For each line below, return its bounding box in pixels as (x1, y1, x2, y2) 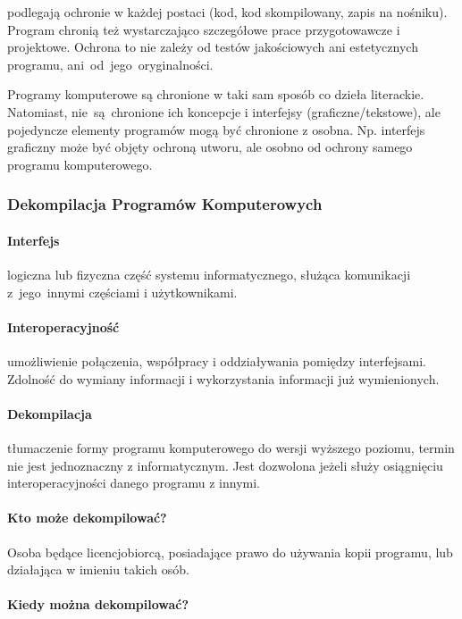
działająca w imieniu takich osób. (7, 560, 189, 579)
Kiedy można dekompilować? (7, 595, 189, 614)
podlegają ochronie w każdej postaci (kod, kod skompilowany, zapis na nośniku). (7, 3, 448, 21)
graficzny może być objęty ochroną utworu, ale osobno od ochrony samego (7, 138, 413, 156)
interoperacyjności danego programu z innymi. (7, 473, 260, 492)
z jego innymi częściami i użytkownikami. (7, 282, 238, 301)
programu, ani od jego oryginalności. (7, 54, 214, 73)
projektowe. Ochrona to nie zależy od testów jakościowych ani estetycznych (7, 38, 418, 56)
